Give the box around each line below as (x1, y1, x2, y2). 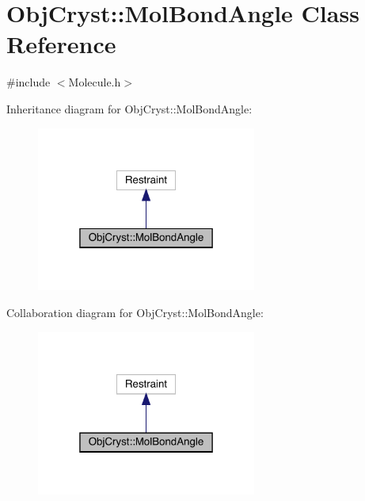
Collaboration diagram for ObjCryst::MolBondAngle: (6, 304, 264, 321)
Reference (6, 28, 116, 60)
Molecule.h (68, 74, 121, 90)
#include (6, 74, 51, 90)
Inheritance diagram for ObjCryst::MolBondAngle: (6, 100, 253, 117)
